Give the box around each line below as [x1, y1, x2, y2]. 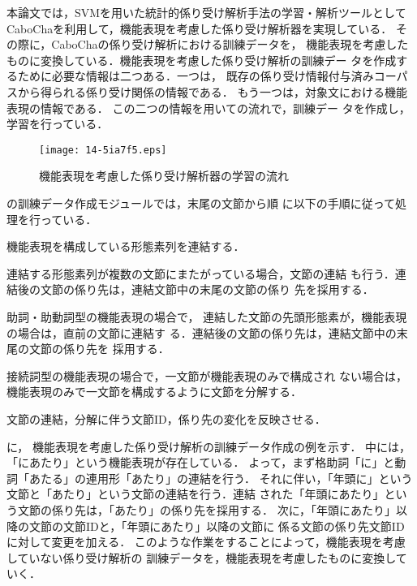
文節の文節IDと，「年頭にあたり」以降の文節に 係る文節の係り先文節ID [28, 517, 405, 534]
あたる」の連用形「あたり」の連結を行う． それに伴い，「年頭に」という [28, 469, 413, 486]
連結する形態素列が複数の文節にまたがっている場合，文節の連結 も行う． [6, 265, 395, 282]
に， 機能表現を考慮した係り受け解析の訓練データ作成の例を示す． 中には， [6, 437, 411, 455]
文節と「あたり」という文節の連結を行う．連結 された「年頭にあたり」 [6, 485, 385, 502]
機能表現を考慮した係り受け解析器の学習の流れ [39, 167, 289, 184]
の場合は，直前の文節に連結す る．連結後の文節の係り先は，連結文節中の [6, 324, 397, 341]
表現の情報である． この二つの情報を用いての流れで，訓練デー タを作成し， [6, 99, 411, 116]
